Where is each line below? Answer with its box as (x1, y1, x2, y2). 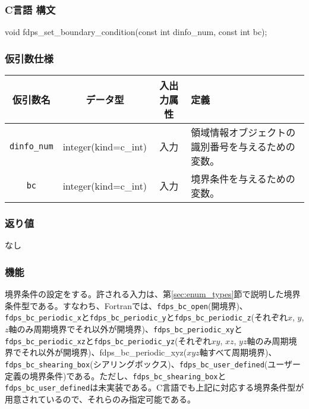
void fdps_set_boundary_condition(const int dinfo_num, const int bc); (5, 26, 267, 38)
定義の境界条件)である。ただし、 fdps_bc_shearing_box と (5, 369, 226, 382)
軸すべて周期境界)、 (199, 346, 277, 358)
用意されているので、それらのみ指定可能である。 (5, 392, 196, 405)
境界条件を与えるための (191, 172, 295, 186)
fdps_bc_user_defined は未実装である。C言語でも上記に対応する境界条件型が (5, 381, 304, 394)
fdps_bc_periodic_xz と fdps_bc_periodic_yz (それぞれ (5, 334, 212, 347)
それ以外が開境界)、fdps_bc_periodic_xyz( (21, 346, 187, 358)
